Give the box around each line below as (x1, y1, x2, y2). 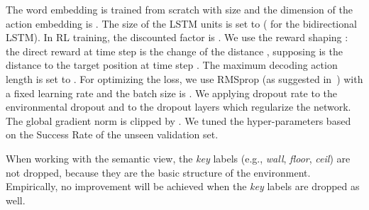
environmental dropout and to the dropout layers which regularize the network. (6, 99, 351, 114)
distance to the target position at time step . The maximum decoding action (6, 57, 338, 72)
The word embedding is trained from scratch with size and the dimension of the (6, 2, 353, 16)
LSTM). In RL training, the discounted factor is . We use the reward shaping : (6, 30, 348, 45)
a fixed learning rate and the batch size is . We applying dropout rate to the (6, 85, 337, 100)
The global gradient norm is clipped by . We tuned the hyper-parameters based (6, 113, 351, 128)
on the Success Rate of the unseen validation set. (6, 127, 219, 142)
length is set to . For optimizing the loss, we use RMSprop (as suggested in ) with (6, 71, 363, 86)
